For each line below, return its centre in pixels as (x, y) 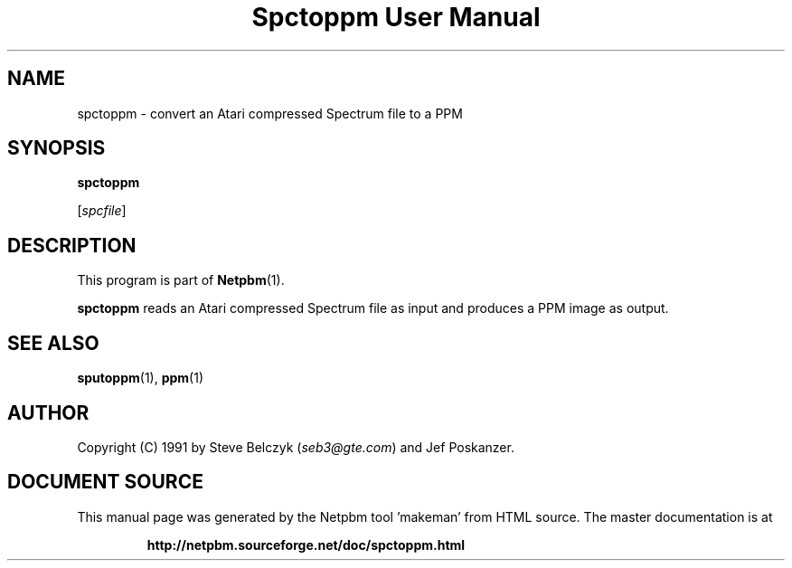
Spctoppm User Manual (396, 17)
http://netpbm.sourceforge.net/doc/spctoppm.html (306, 544)
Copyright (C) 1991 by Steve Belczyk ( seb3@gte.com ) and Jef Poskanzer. (296, 447)
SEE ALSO (53, 343)
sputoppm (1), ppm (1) (141, 378)
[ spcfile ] (102, 211)
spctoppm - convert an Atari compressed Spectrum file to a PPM (270, 113)
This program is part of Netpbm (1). (181, 280)
